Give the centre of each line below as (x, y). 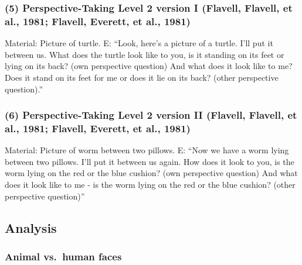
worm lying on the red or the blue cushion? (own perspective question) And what (151, 173)
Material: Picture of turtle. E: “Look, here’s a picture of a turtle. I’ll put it (139, 43)
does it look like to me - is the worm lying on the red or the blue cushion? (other (150, 185)
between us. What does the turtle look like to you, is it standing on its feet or (145, 54)
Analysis (31, 227)
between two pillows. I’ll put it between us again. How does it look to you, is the (150, 161)
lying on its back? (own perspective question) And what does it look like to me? (149, 66)
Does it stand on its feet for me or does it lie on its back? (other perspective (142, 77)
